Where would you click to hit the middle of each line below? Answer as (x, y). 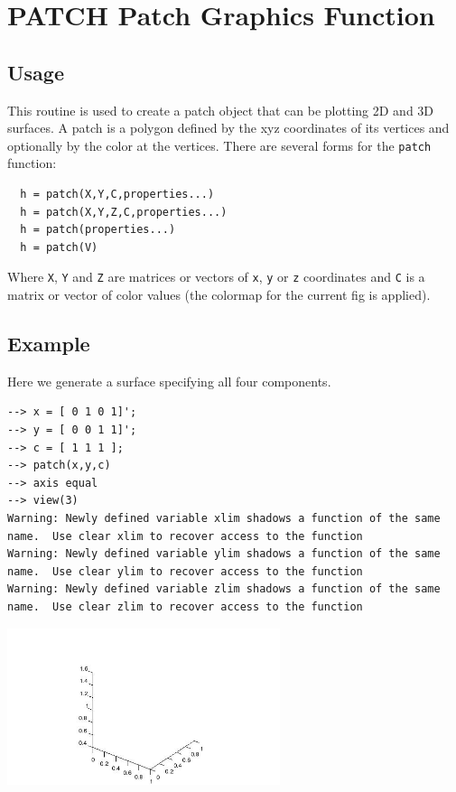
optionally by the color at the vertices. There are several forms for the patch (219, 145)
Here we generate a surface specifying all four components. (169, 381)
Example (49, 344)
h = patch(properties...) (98, 230)
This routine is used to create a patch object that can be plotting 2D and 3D (221, 110)
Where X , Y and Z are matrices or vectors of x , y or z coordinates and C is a (216, 277)
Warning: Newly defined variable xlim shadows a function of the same (224, 518)
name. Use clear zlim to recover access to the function (185, 606)
